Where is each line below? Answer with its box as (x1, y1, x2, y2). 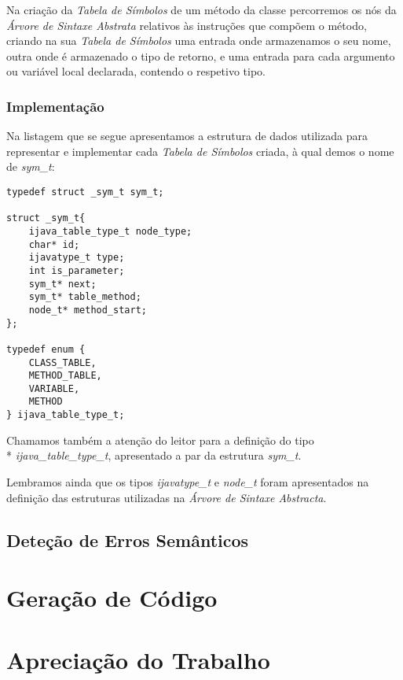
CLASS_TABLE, (28, 357, 97, 368)
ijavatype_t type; (28, 252, 125, 264)
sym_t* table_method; (28, 291, 141, 303)
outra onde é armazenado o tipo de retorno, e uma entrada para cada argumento (6, 47, 395, 64)
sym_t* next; (28, 278, 97, 290)
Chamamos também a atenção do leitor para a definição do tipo (6, 431, 314, 448)
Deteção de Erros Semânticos (6, 527, 249, 552)
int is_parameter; (28, 264, 125, 276)
